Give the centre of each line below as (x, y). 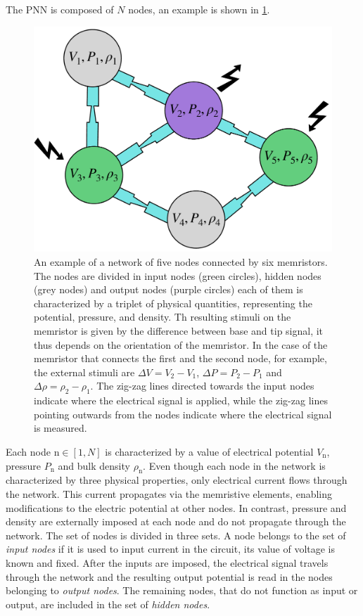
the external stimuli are (84, 372)
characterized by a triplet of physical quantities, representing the (173, 303)
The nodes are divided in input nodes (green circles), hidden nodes (178, 275)
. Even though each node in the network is (234, 465)
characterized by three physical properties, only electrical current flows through (177, 480)
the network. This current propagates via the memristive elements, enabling (169, 493)
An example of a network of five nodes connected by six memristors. (181, 262)
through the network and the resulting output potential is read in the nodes (169, 576)
